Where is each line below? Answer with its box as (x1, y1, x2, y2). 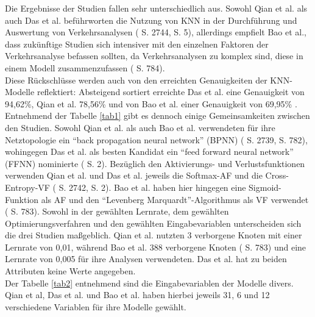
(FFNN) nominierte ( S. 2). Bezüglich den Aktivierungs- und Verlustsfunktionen (5, 157, 305, 169)
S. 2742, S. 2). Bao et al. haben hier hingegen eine (58, 180, 246, 193)
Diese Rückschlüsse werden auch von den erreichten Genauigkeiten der (5, 73, 267, 86)
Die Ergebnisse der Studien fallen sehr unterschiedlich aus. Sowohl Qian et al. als (5, 2, 308, 14)
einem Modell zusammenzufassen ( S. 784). (5, 61, 165, 74)
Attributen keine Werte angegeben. (5, 265, 136, 277)
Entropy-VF (5, 180, 50, 193)
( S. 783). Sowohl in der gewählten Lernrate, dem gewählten (5, 205, 229, 218)
